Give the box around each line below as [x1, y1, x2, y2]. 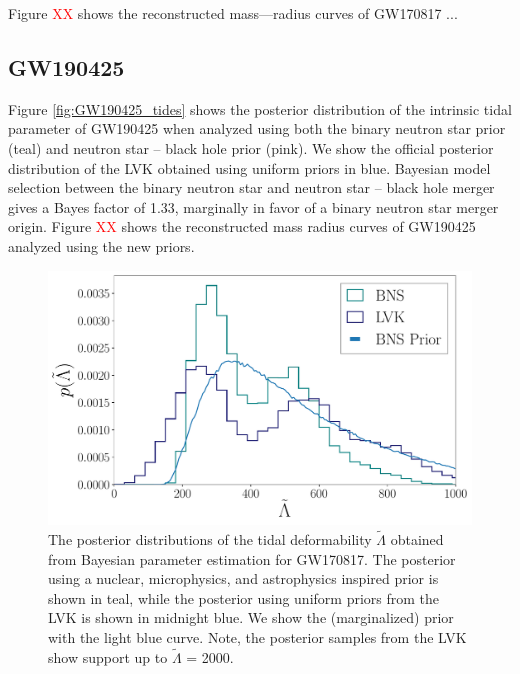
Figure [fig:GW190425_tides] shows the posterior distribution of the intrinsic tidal [8, 98, 512, 119]
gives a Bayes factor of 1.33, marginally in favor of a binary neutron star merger [8, 196, 499, 217]
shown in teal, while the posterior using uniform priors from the [48, 587, 440, 608]
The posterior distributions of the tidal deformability [48, 529, 372, 549]
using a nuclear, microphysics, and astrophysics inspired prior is [48, 568, 439, 589]
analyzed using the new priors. [8, 235, 195, 256]
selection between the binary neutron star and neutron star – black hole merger [8, 177, 495, 198]
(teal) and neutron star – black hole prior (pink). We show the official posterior [8, 137, 494, 158]
